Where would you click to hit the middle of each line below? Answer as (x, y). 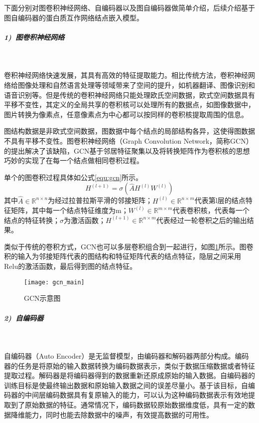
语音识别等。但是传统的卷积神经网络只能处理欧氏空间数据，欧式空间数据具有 (129, 95)
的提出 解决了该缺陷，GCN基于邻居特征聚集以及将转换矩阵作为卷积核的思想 (127, 150)
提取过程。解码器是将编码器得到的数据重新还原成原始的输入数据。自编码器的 (129, 375)
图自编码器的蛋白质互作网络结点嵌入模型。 (74, 17)
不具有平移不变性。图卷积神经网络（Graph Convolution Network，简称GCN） (129, 140)
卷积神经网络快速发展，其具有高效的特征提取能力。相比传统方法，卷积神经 (126, 75)
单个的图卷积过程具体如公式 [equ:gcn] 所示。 (73, 177)
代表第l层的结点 (220, 200)
